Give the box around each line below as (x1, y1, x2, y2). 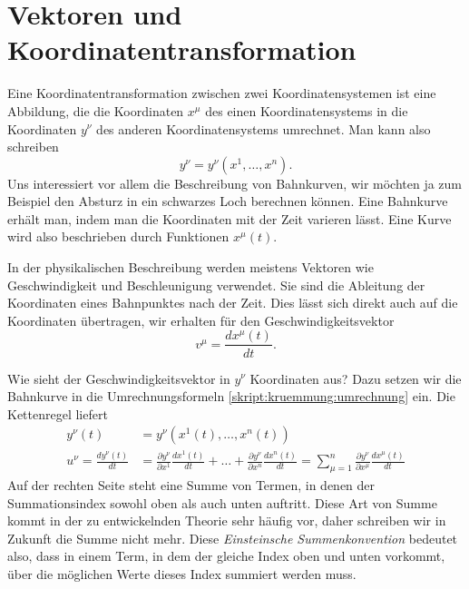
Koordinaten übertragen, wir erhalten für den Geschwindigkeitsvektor (7, 310, 395, 329)
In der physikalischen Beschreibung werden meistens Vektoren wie (7, 258, 374, 277)
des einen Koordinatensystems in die (205, 101, 408, 120)
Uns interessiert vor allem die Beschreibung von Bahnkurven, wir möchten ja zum (7, 173, 463, 192)
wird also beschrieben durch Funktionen (7, 227, 230, 246)
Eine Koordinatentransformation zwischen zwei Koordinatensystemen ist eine (7, 83, 436, 103)
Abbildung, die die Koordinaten (7, 101, 184, 120)
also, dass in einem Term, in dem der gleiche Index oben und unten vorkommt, (7, 546, 445, 565)
